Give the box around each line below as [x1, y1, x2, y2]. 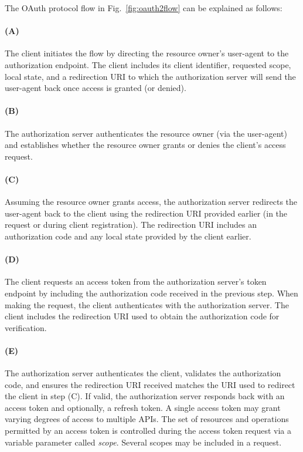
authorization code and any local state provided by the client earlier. [5, 230, 251, 242]
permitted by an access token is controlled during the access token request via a [5, 424, 292, 437]
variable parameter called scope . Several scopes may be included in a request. [5, 436, 282, 448]
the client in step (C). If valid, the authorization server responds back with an [5, 390, 285, 402]
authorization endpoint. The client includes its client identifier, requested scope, [5, 58, 291, 70]
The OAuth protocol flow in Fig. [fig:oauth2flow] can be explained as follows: [5, 2, 282, 14]
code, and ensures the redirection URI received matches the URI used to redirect [5, 378, 295, 390]
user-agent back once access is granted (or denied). [5, 82, 186, 94]
